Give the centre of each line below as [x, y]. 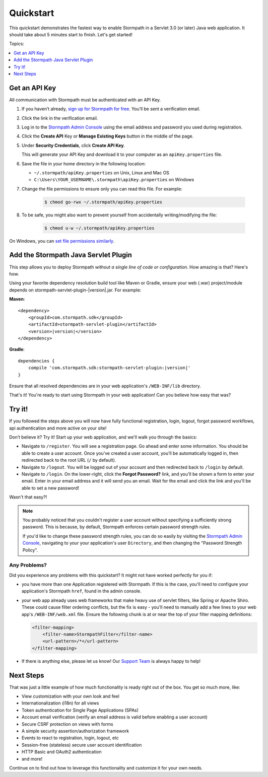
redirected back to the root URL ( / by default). [69, 460]
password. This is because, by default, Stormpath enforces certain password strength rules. [117, 527]
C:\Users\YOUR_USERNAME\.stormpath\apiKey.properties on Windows [114, 180]
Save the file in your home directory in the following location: [84, 163]
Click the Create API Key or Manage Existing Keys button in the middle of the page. [107, 136]
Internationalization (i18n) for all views [60, 703]
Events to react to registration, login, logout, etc [70, 738]
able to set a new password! [50, 488]
